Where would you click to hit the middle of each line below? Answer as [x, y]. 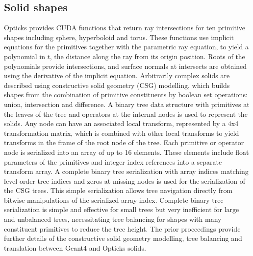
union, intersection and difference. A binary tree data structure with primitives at [127, 104]
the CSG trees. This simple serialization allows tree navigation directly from [118, 190]
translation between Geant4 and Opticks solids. [75, 247]
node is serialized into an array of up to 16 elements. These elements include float [126, 152]
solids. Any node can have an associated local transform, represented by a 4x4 [121, 123]
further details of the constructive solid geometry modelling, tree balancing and [123, 238]
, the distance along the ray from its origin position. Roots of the [147, 56]
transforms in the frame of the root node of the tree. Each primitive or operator [124, 142]
